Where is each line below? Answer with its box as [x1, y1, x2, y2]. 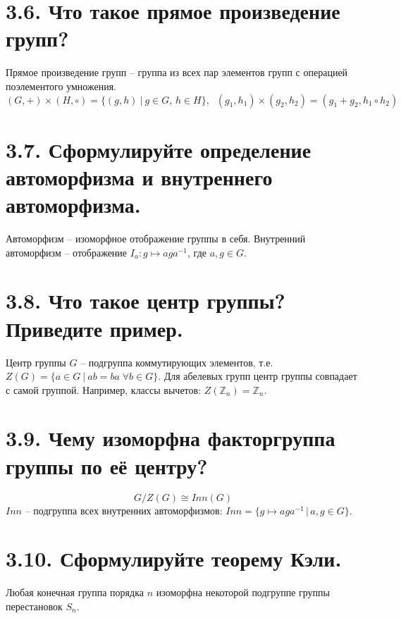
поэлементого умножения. [6, 78, 117, 93]
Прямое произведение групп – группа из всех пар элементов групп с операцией [6, 65, 348, 80]
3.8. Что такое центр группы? [6, 286, 285, 315]
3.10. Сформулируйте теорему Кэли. [6, 544, 342, 573]
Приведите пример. [6, 314, 183, 342]
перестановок [6, 598, 63, 613]
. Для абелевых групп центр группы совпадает [158, 369, 357, 383]
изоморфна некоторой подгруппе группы [156, 585, 330, 600]
